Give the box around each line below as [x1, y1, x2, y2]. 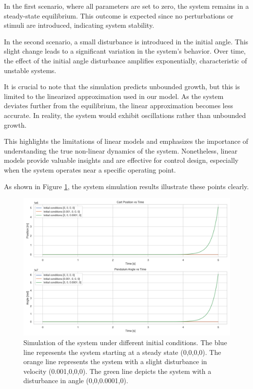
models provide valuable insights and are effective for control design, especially [4, 155, 239, 165]
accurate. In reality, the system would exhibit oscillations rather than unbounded [4, 110, 246, 120]
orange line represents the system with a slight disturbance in [23, 356, 207, 367]
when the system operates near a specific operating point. [4, 164, 176, 175]
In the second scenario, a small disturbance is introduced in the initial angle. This [4, 36, 249, 46]
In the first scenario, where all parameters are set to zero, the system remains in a [4, 1, 249, 11]
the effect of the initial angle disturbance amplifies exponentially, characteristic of [4, 55, 247, 65]
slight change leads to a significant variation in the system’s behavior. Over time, [4, 46, 246, 56]
